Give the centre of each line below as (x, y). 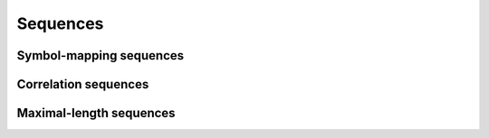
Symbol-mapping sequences (101, 55)
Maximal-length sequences (96, 113)
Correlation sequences (83, 84)
